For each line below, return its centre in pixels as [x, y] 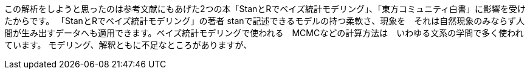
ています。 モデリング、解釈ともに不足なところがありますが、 [128, 45]
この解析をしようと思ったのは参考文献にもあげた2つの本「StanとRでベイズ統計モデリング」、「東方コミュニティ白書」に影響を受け [265, 9]
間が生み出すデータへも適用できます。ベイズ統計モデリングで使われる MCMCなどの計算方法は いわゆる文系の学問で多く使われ [264, 33]
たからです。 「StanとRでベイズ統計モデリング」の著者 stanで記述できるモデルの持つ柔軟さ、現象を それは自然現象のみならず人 [265, 21]
